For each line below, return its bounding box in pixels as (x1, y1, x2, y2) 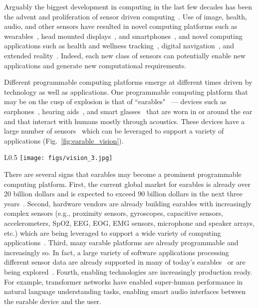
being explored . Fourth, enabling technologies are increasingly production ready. (4, 266, 253, 277)
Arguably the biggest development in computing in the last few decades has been (4, 1, 252, 11)
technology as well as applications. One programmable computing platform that (4, 86, 248, 97)
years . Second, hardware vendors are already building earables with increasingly (4, 198, 252, 208)
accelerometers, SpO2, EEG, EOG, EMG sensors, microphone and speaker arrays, (4, 217, 255, 228)
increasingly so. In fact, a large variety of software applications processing (4, 247, 229, 257)
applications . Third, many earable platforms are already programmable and (4, 237, 239, 248)
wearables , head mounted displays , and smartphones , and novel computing (4, 30, 243, 41)
